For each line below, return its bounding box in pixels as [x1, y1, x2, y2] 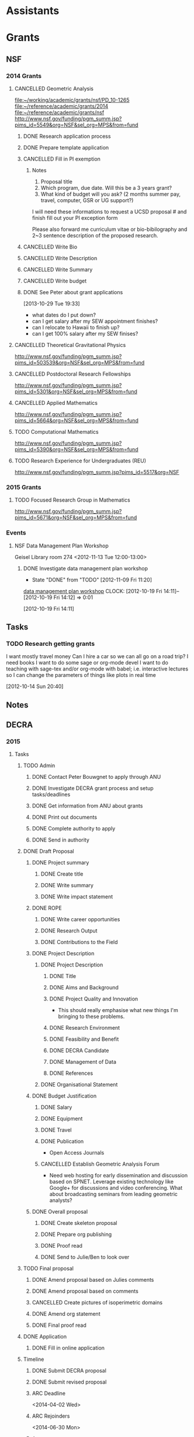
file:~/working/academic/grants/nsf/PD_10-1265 [14, 97, 130, 104]
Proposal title [40, 178, 73, 185]
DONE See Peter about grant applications [23, 289, 123, 296]
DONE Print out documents [32, 813, 98, 821]
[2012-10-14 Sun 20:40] [6, 683, 64, 690]
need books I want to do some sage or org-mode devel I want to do [6, 659, 168, 666]
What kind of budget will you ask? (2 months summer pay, [40, 190, 181, 197]
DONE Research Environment [49, 1024, 120, 1031]
